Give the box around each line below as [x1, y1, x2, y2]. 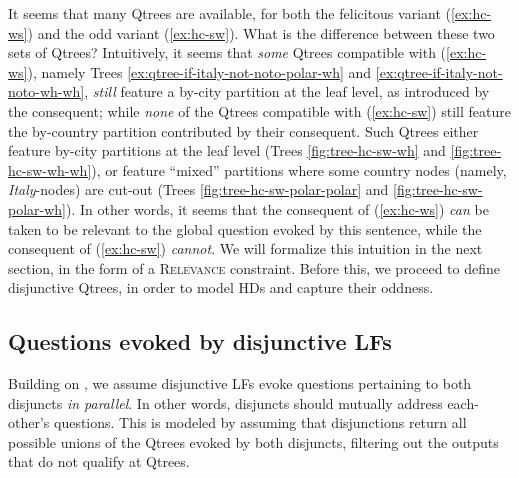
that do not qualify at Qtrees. [8, 451, 190, 472]
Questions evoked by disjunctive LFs [8, 326, 392, 357]
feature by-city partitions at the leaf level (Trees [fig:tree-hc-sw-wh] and [8, 140, 446, 161]
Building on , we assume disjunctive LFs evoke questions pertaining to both [8, 373, 472, 394]
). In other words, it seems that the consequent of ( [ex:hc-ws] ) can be [66, 198, 489, 219]
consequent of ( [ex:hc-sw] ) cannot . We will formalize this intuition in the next [8, 238, 483, 259]
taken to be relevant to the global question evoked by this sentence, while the [8, 218, 482, 239]
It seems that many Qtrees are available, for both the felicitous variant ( [8, 3, 451, 23]
